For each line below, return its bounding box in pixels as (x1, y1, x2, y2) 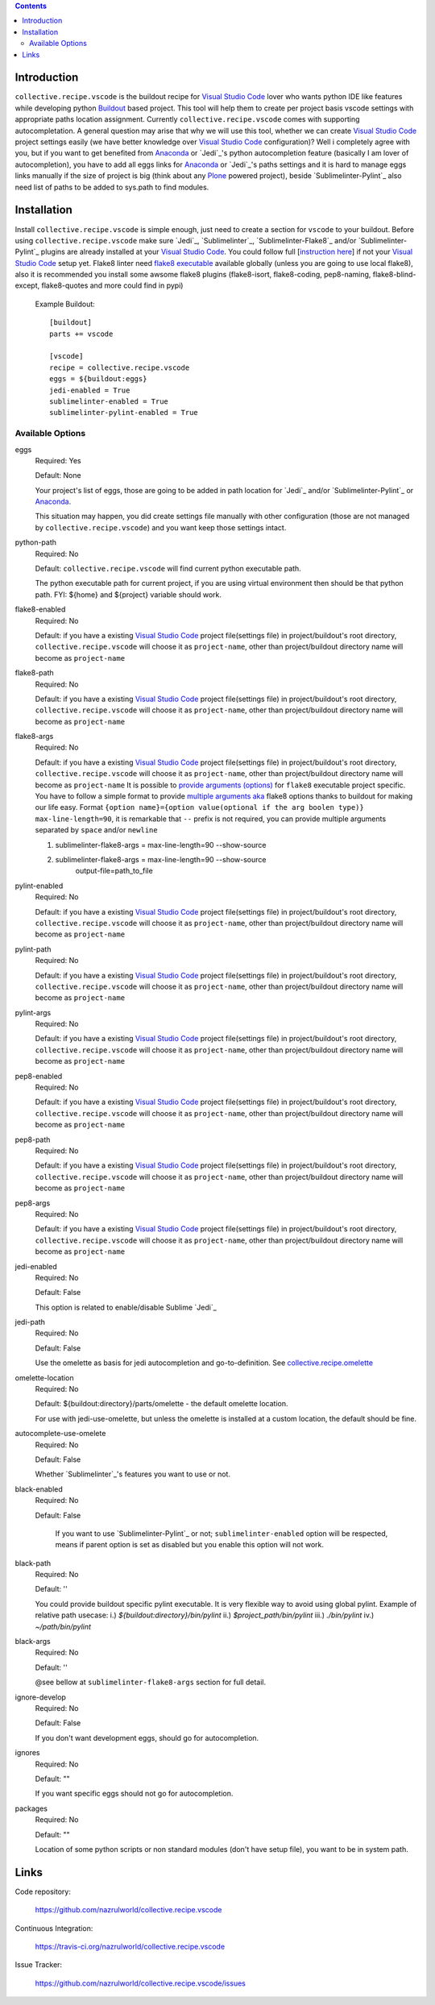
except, (14, 280, 40, 290)
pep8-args (14, 1198, 51, 1208)
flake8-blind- (372, 270, 416, 280)
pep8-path (14, 1135, 51, 1144)
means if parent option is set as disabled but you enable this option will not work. (55, 1540, 325, 1550)
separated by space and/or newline (35, 825, 158, 835)
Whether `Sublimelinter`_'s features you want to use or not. (35, 1469, 231, 1479)
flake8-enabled (14, 604, 66, 614)
